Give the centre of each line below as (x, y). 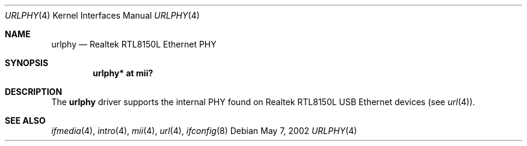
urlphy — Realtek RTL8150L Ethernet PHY (134, 44)
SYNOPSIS (27, 63)
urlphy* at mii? (123, 73)
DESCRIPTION (34, 92)
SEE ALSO (25, 120)
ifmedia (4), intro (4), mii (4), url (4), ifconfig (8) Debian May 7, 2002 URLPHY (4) (204, 131)
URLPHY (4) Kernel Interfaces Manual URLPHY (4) (102, 15)
